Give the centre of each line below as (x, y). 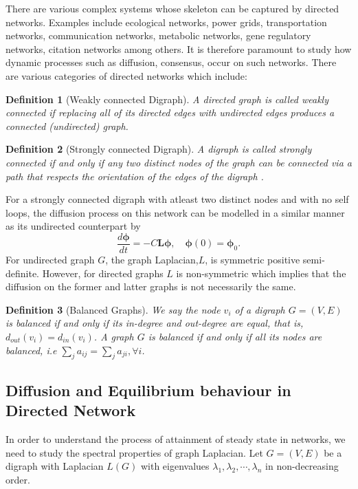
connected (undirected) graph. (67, 126)
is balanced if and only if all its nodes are (235, 336)
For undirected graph (50, 259)
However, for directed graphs (103, 273)
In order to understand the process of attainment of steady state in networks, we (176, 438)
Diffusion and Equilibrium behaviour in (148, 390)
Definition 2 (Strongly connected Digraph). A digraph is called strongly (159, 149)
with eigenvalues (175, 466)
